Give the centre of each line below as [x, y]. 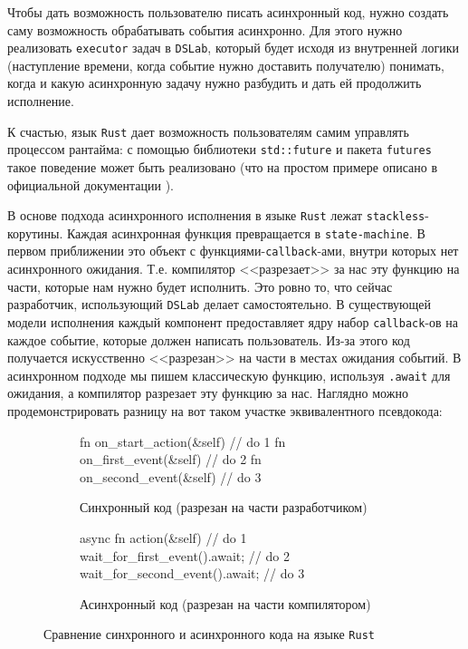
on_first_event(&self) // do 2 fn [171, 459]
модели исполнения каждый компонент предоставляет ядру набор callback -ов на [233, 321]
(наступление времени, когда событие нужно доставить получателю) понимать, [226, 65]
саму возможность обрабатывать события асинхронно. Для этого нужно [205, 29]
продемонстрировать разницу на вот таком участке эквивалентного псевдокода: [225, 411]
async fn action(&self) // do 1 [163, 538]
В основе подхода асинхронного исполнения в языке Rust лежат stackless [216, 215]
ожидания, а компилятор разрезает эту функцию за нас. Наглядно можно [208, 393]
